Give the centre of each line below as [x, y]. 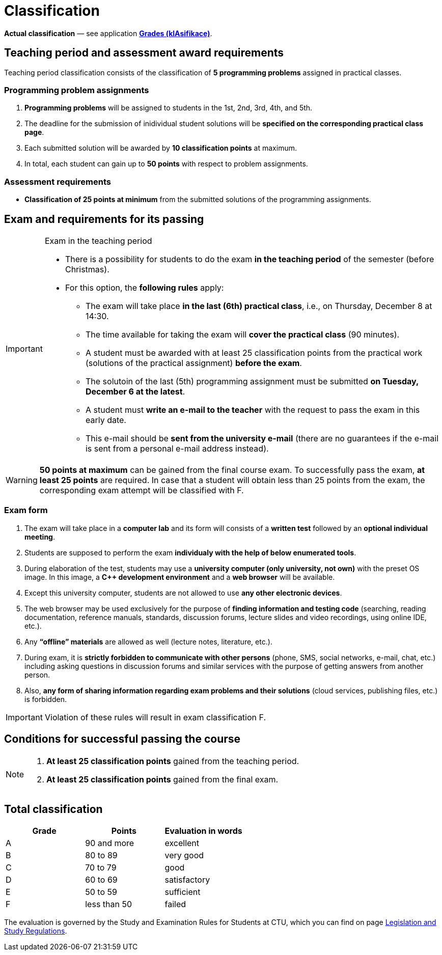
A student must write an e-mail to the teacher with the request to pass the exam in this [253, 410]
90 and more [110, 843]
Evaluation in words [203, 831]
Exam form [26, 510]
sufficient [183, 892]
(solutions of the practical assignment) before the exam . [194, 363]
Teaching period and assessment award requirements [144, 53]
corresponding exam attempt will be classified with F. [142, 490]
